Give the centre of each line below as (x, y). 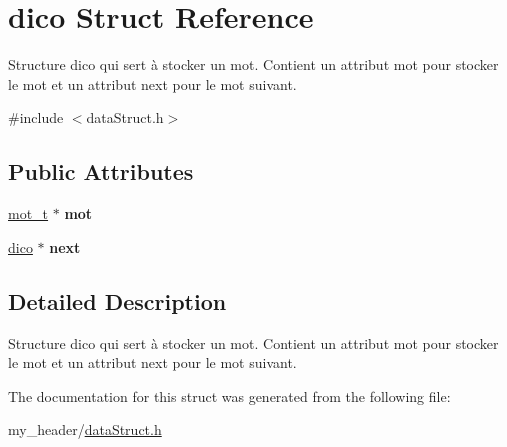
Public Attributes (101, 171)
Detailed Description (117, 300)
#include (36, 117)
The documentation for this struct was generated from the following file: (229, 395)
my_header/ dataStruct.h (85, 429)
